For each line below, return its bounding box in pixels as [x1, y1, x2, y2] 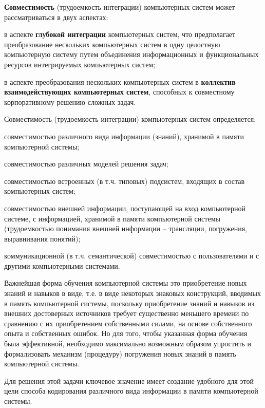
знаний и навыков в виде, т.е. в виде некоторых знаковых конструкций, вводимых [4, 288, 261, 299]
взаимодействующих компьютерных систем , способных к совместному [4, 86, 235, 97]
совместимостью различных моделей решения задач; [4, 158, 168, 169]
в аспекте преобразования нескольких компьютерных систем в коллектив [4, 76, 236, 87]
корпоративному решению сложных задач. [4, 96, 136, 107]
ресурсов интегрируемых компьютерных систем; [4, 59, 156, 69]
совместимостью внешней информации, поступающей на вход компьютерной [4, 202, 245, 213]
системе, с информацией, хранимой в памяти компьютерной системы [4, 213, 220, 224]
